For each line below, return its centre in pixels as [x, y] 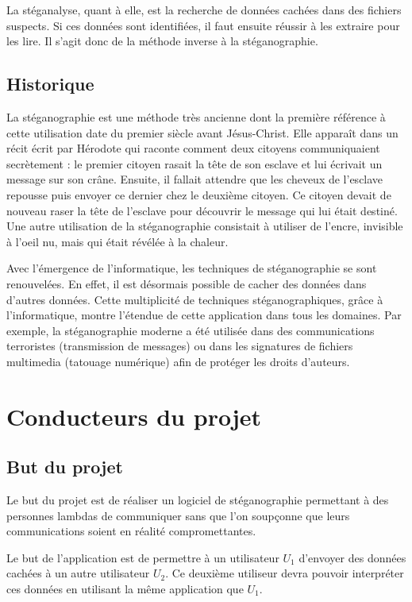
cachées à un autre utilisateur [78, 573]
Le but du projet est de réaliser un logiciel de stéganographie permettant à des [198, 500]
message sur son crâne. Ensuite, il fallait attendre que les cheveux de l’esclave [195, 179]
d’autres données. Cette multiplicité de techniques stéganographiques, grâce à [195, 299]
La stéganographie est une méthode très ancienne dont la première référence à [196, 116]
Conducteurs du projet [134, 416]
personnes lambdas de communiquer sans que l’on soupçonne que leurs [178, 515]
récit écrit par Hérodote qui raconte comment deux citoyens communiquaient [193, 148]
